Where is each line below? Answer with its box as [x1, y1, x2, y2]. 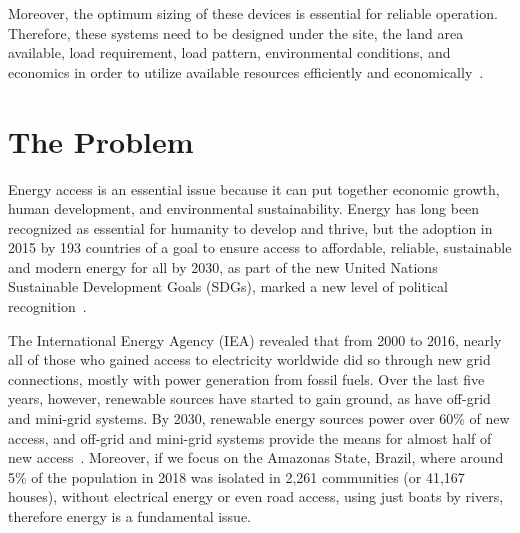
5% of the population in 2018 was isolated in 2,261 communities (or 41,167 [8, 466, 465, 487]
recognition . [8, 296, 87, 317]
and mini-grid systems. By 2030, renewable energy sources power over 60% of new [8, 408, 510, 429]
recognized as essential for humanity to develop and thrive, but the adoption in [8, 217, 493, 238]
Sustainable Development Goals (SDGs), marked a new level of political [8, 276, 448, 297]
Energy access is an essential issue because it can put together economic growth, [8, 178, 500, 199]
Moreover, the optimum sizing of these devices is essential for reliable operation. [8, 3, 498, 23]
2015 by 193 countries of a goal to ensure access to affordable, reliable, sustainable [8, 237, 512, 258]
